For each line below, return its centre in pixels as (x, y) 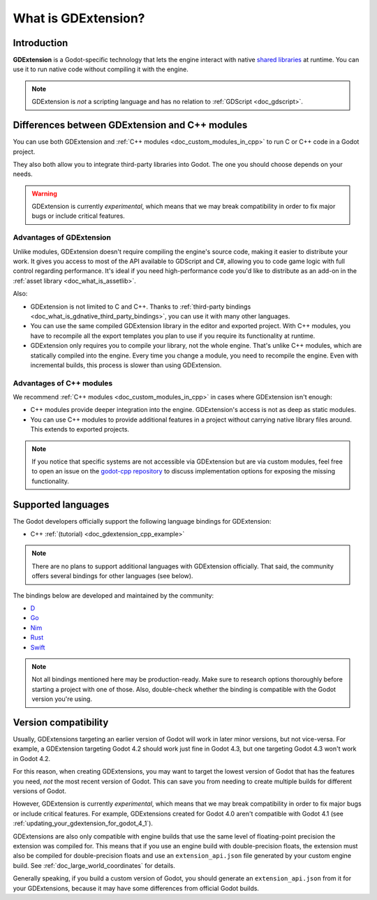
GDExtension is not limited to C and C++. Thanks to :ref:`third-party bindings (141, 307)
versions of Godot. (39, 791)
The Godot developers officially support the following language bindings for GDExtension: (142, 521)
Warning (44, 193)
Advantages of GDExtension (62, 237)
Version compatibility (61, 722)
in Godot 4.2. (32, 758)
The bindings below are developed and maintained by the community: (113, 595)
